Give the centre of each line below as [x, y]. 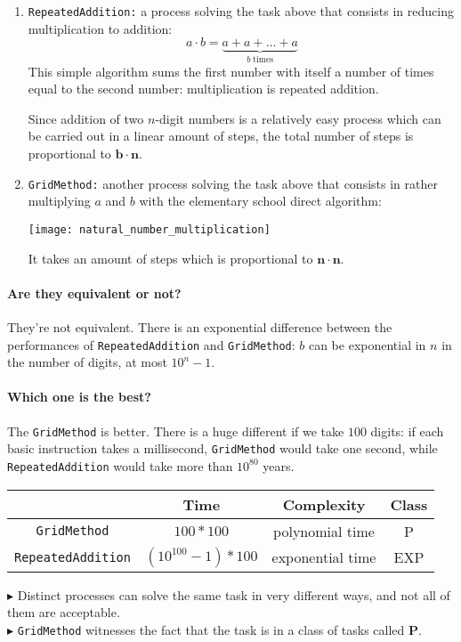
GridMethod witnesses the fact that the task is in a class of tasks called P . [219, 629]
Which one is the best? [79, 397]
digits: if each [407, 431]
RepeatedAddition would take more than [120, 465]
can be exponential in [367, 344]
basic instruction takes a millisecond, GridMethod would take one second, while [222, 448]
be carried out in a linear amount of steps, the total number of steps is [221, 136]
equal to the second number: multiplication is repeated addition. [203, 89]
